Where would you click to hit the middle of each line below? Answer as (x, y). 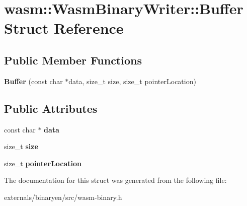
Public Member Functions (73, 60)
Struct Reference (64, 28)
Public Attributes (51, 108)
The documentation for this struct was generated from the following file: (115, 180)
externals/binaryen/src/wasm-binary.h (63, 197)
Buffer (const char (33, 81)
